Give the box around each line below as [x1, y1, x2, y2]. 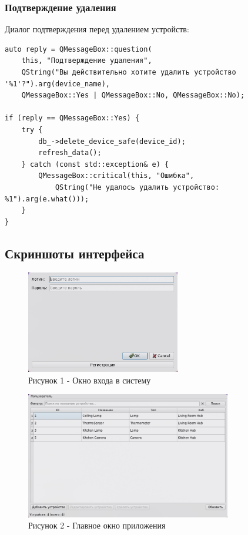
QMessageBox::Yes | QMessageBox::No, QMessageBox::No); [21, 91, 245, 100]
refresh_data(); [38, 149, 102, 157]
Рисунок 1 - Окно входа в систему [28, 374, 151, 386]
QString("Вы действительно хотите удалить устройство [21, 68, 236, 76]
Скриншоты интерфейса [5, 244, 145, 262]
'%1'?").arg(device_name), [5, 79, 110, 88]
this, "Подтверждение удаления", [21, 56, 152, 65]
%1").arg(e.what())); [5, 194, 89, 203]
